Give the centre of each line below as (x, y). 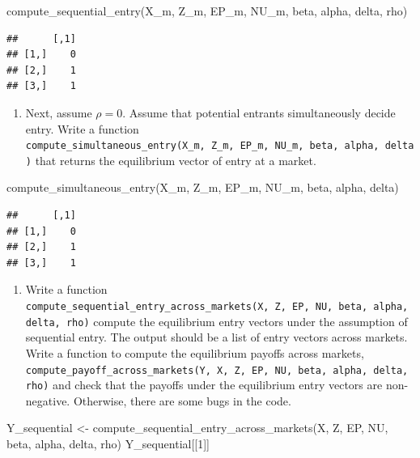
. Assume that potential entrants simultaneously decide (259, 112)
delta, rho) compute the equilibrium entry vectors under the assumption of (216, 321)
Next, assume (59, 112)
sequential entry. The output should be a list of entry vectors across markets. (216, 337)
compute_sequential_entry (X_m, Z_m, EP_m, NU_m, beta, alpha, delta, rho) (207, 11)
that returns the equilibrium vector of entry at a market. (176, 160)
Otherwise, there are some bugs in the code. (182, 400)
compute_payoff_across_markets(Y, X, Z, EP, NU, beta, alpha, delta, (217, 370)
